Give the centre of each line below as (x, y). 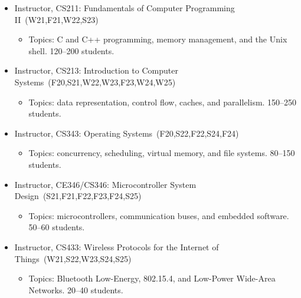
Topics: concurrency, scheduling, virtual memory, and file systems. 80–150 (162, 153)
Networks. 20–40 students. (76, 289)
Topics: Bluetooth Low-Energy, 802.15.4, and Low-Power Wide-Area (152, 278)
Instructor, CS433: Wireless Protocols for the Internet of (117, 246)
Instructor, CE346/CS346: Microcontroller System (105, 184)
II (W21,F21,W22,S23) (56, 19)
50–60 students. (57, 227)
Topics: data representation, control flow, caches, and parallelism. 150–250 (163, 102)
